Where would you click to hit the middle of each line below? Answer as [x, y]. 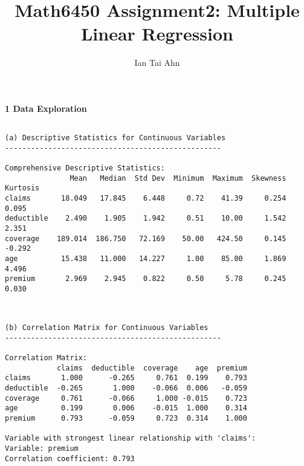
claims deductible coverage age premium [152, 368]
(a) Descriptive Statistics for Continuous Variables [115, 138]
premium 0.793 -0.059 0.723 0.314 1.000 [126, 418]
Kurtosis [22, 188]
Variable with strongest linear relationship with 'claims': [131, 438]
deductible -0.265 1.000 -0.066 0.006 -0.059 [126, 388]
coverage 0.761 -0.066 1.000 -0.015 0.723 [126, 398]
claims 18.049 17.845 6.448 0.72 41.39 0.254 [146, 199]
